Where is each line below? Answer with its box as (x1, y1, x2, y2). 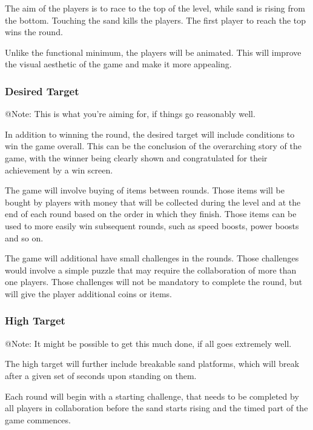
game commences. (5, 413, 71, 426)
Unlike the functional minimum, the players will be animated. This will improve (5, 45, 301, 58)
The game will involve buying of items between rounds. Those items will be (5, 184, 285, 197)
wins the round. (5, 25, 63, 38)
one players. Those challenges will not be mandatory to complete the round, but (5, 275, 303, 288)
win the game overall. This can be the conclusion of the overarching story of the (5, 139, 301, 152)
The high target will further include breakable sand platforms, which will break (5, 357, 300, 370)
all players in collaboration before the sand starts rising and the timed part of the (5, 401, 308, 414)
